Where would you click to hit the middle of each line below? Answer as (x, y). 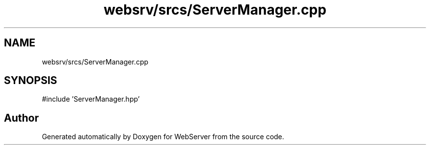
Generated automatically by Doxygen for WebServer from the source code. (163, 137)
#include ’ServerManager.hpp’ (91, 99)
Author (21, 118)
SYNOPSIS (31, 81)
